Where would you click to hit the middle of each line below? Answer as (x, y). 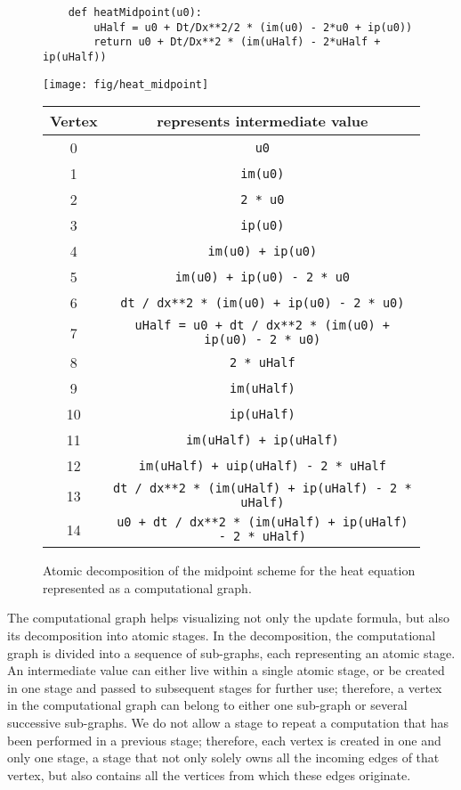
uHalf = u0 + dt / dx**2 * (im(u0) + (263, 326)
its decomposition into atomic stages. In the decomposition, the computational (222, 635)
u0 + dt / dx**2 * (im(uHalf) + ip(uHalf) (263, 522)
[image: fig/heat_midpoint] (126, 84)
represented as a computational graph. (147, 587)
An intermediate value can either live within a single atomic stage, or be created (226, 670)
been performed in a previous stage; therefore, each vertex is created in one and (224, 740)
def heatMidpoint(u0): (135, 12)
